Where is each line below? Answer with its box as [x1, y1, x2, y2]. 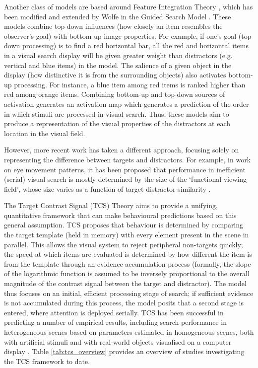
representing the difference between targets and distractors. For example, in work [4, 154, 251, 164]
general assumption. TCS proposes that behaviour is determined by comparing [4, 220, 244, 230]
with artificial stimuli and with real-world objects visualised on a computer [4, 336, 232, 347]
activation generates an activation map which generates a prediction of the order [4, 98, 249, 109]
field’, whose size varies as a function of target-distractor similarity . [4, 183, 211, 194]
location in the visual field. [4, 128, 85, 138]
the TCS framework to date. [4, 356, 90, 366]
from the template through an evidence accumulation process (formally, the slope [4, 258, 251, 269]
